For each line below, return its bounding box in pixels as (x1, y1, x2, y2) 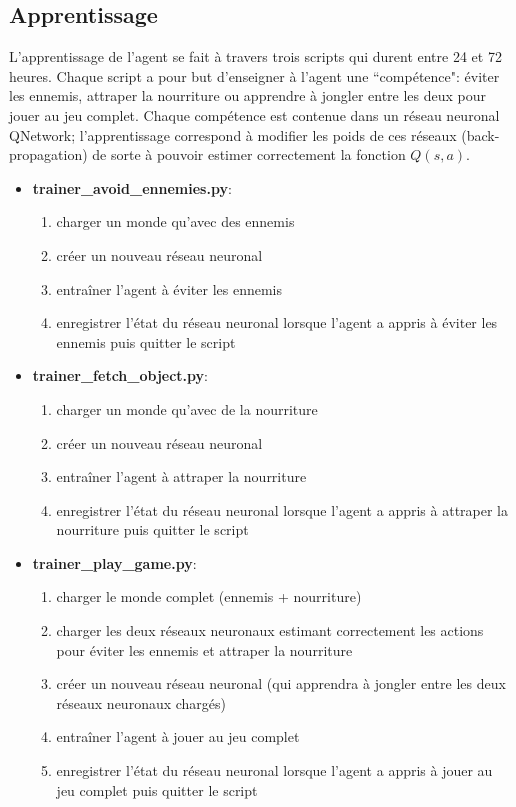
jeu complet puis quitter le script (56, 779, 258, 800)
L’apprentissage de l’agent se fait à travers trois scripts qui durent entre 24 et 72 (9, 46, 502, 67)
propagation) (9, 144, 88, 165)
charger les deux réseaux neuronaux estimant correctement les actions (56, 620, 484, 641)
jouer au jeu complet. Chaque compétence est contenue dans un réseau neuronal (9, 104, 500, 125)
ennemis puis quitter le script (56, 331, 236, 352)
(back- (461, 124, 500, 145)
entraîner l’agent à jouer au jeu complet (56, 726, 300, 747)
